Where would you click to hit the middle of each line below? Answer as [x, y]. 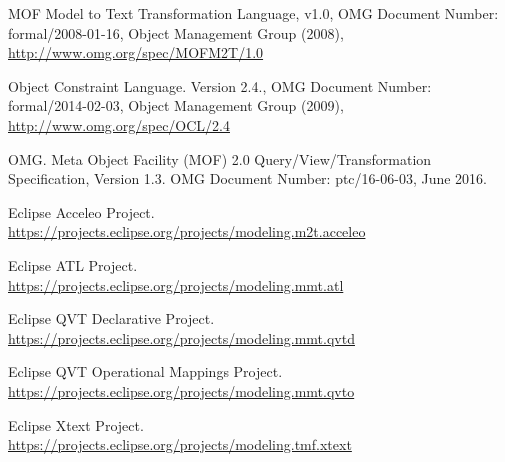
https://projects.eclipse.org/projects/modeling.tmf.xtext [180, 444]
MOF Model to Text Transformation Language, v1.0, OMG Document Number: [253, 13]
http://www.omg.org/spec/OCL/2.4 [119, 124]
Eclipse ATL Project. [73, 264]
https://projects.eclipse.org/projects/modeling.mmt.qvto [181, 390]
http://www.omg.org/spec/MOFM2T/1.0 [136, 52]
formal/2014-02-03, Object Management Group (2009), [176, 105]
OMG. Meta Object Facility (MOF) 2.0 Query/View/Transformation [220, 158]
